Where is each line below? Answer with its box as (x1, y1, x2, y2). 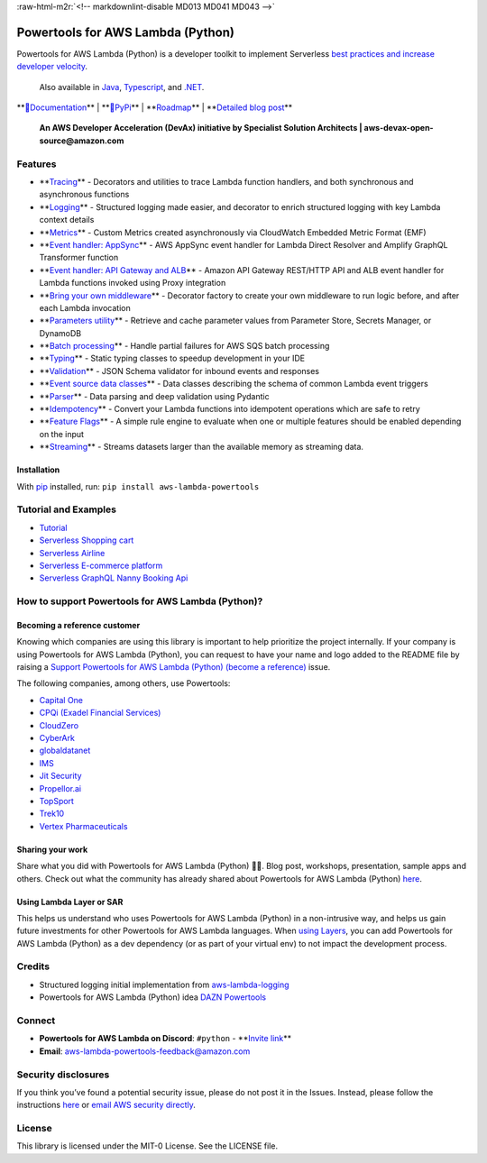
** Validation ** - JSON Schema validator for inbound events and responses (39, 365, 320, 376)
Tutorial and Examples (16, 503, 117, 516)
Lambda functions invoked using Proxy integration (39, 278, 226, 288)
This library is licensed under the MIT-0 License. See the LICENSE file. (16, 1140, 279, 1151)
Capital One (39, 694, 84, 705)
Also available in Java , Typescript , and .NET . (39, 81, 205, 92)
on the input (39, 428, 85, 439)
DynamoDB (39, 327, 82, 338)
